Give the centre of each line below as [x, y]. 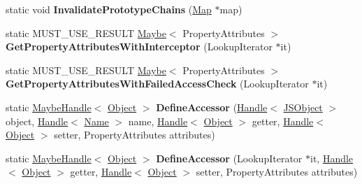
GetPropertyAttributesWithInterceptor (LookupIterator [139, 47]
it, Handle [332, 158]
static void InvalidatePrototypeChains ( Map [109, 9]
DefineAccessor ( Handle [212, 107]
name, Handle [158, 121]
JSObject [303, 107]
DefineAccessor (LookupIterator [229, 158]
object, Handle [37, 121]
